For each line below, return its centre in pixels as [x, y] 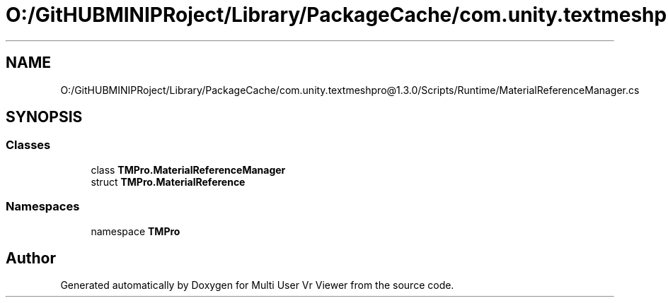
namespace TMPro [136, 231]
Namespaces [43, 207]
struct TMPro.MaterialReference [168, 182]
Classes [28, 145]
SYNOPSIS [44, 117]
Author [31, 258]
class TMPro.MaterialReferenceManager [188, 170]
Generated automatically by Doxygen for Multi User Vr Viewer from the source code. [257, 285]
